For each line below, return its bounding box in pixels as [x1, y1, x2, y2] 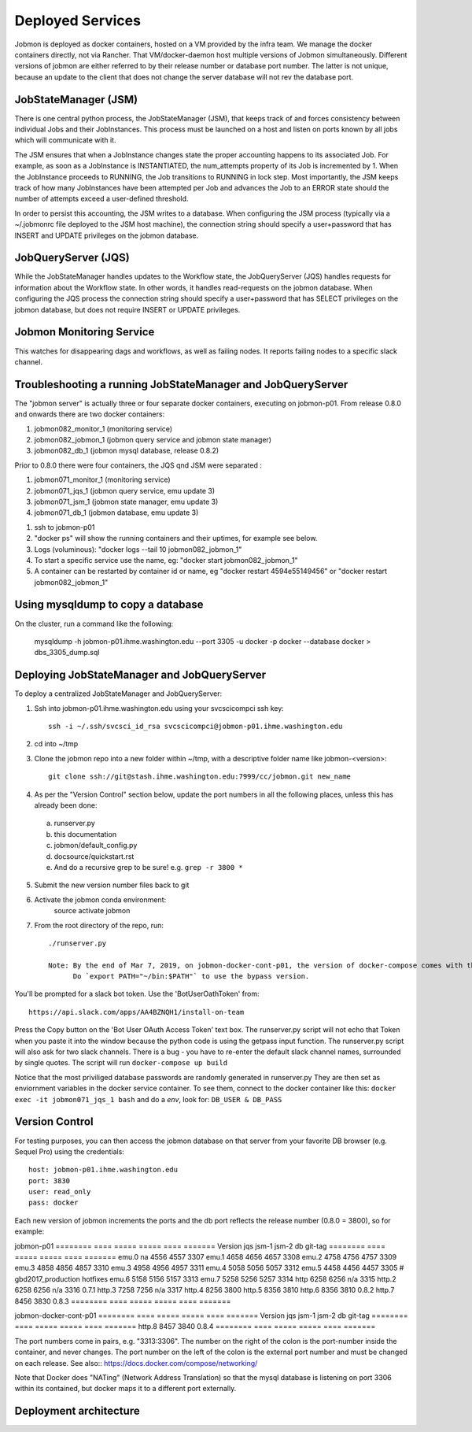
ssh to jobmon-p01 [34, 522, 95, 531]
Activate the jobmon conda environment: [34, 894, 167, 905]
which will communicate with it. [14, 135, 116, 145]
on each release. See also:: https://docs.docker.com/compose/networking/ [14, 1358, 258, 1367]
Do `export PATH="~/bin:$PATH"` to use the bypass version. [72, 972, 310, 981]
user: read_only [28, 1187, 91, 1197]
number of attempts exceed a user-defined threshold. [14, 194, 189, 204]
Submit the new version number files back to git [34, 880, 190, 890]
